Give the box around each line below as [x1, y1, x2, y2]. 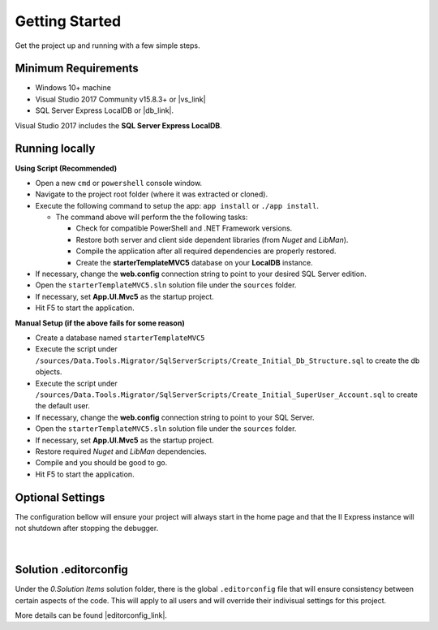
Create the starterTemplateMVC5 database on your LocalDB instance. [75, 257, 313, 267]
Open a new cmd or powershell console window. [35, 178, 203, 188]
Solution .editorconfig [15, 563, 129, 576]
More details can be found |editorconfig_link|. [15, 611, 168, 620]
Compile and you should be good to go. [35, 458, 168, 468]
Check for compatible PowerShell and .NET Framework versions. [75, 223, 293, 233]
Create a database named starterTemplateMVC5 [35, 333, 205, 343]
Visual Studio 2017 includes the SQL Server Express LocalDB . [15, 120, 222, 130]
